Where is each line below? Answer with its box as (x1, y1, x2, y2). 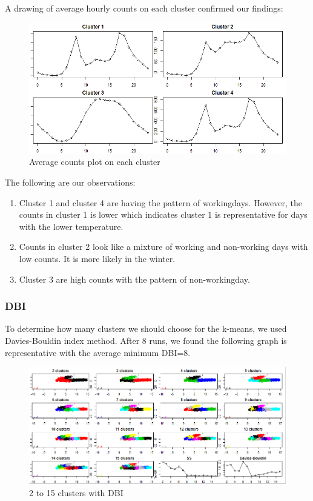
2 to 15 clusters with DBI (29, 486, 124, 499)
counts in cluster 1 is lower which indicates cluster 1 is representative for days (19, 208, 308, 221)
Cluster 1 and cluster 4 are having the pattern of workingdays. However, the (19, 196, 302, 209)
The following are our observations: (5, 175, 136, 188)
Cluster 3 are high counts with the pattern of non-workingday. (19, 272, 250, 285)
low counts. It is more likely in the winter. (19, 252, 176, 264)
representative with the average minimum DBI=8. (5, 346, 191, 358)
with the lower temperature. (19, 220, 124, 232)
